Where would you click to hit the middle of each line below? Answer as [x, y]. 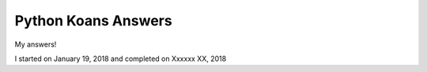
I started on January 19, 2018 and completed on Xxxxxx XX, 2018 [121, 59]
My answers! [36, 44]
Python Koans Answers [94, 21]
